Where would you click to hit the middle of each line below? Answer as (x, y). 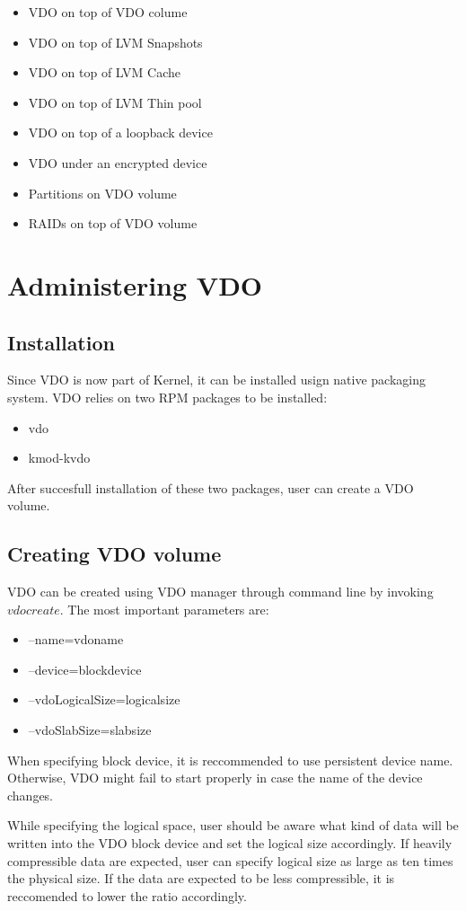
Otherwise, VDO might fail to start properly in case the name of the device (215, 778)
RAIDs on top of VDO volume (113, 223)
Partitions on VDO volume (102, 193)
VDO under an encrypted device (118, 162)
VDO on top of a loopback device (120, 133)
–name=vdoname (76, 639)
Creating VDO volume (114, 554)
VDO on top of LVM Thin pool (115, 102)
